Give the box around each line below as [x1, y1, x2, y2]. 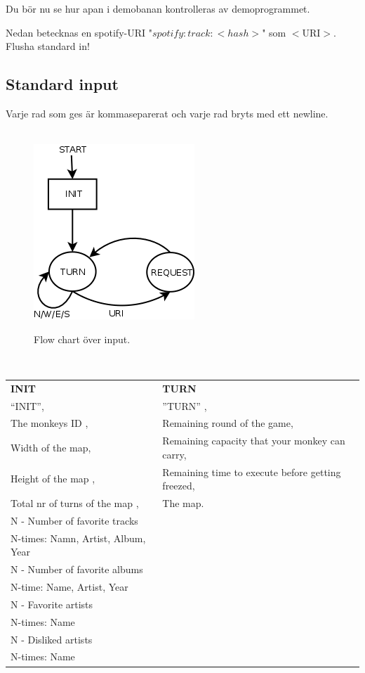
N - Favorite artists [11, 596, 93, 611]
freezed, [162, 478, 195, 493]
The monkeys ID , [11, 416, 88, 430]
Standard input [6, 73, 119, 95]
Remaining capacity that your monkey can [162, 433, 345, 448]
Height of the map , [11, 471, 95, 486]
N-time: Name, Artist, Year [11, 579, 128, 594]
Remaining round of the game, [162, 416, 293, 430]
